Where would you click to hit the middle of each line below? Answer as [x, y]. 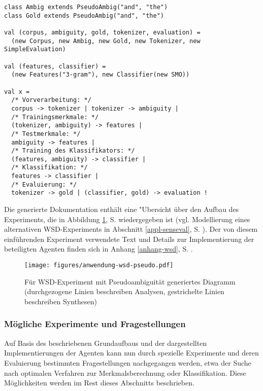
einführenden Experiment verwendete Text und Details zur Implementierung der [129, 239]
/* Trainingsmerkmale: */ [55, 117]
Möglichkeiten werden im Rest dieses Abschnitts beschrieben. [99, 383]
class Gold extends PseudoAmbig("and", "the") [84, 15]
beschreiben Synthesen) [61, 301]
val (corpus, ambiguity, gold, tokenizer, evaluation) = [102, 32]
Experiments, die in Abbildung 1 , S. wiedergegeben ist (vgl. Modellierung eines [127, 219]
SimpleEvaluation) [35, 49]
